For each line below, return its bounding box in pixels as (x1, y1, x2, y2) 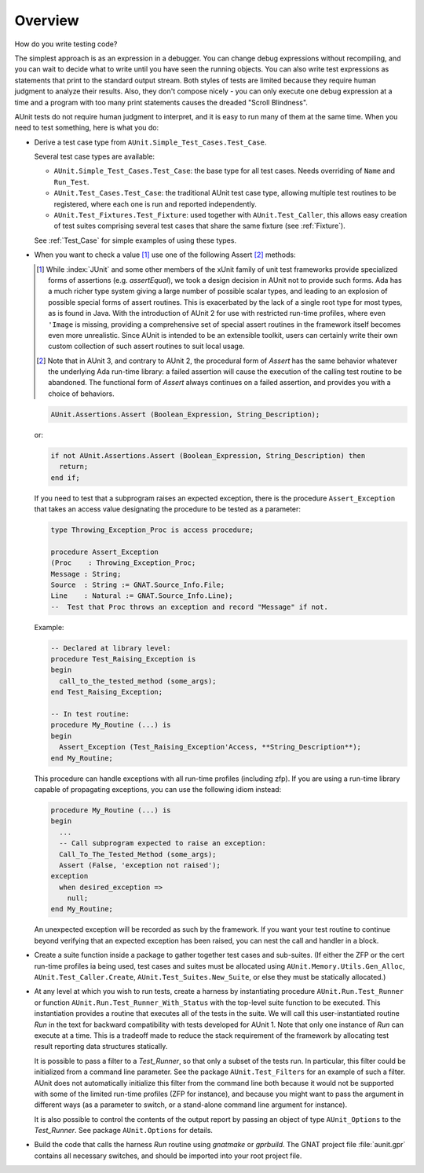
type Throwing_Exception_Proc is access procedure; (50, 525, 254, 534)
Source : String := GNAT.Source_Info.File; (50, 580, 225, 589)
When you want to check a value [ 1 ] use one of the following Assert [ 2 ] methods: (34, 250, 296, 259)
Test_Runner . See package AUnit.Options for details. (34, 1126, 214, 1135)
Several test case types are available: (34, 152, 155, 161)
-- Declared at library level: (50, 643, 172, 652)
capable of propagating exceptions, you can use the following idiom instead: (34, 784, 282, 794)
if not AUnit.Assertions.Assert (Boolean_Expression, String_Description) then (50, 451, 366, 460)
